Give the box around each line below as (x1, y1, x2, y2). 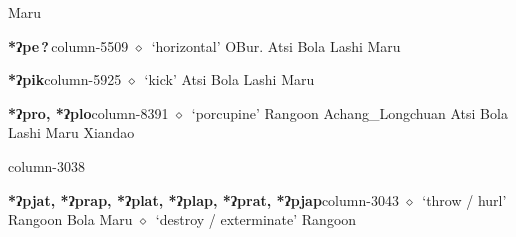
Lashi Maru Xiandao (8, 122, 135, 143)
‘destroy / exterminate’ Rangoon (155, 209, 357, 230)
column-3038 (8, 155, 85, 176)
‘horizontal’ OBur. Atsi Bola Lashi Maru (151, 35, 401, 56)
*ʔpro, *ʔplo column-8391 (8, 102, 169, 123)
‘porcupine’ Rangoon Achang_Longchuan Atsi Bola (191, 102, 508, 123)
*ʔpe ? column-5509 (8, 35, 129, 56)
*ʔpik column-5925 (8, 69, 122, 90)
